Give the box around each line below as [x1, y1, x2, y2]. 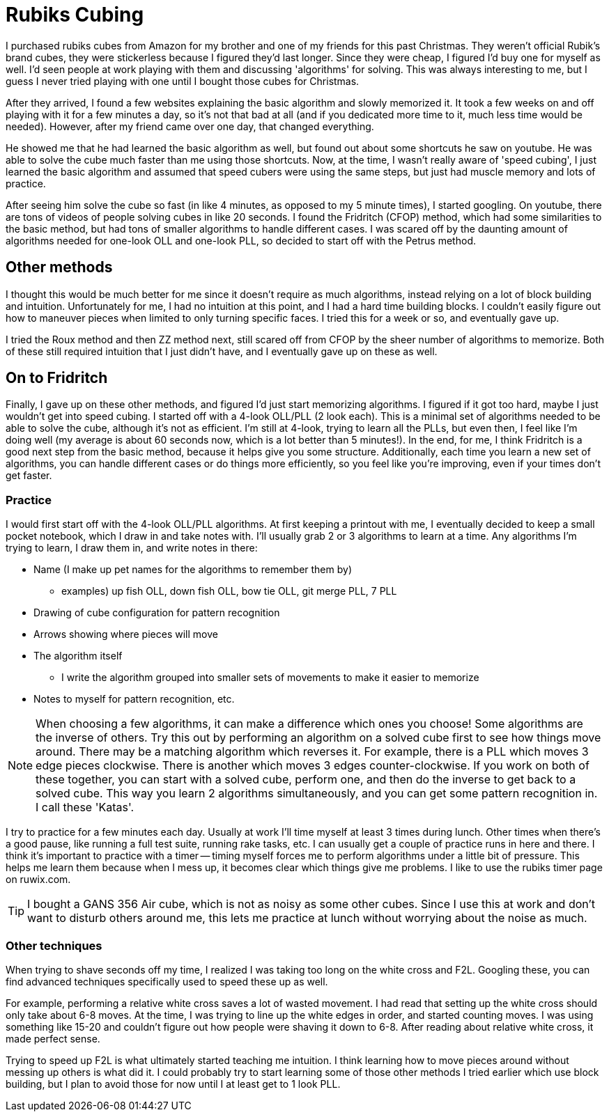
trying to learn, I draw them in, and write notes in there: [6, 542, 258, 554]
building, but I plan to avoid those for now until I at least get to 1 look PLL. [6, 1077, 341, 1090]
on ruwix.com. [6, 873, 71, 886]
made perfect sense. [6, 1032, 100, 1045]
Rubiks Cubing [6, 3, 144, 26]
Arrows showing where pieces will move [33, 628, 218, 641]
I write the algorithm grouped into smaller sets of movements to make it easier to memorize [61, 671, 479, 684]
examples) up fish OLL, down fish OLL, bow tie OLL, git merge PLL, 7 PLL [61, 585, 397, 597]
